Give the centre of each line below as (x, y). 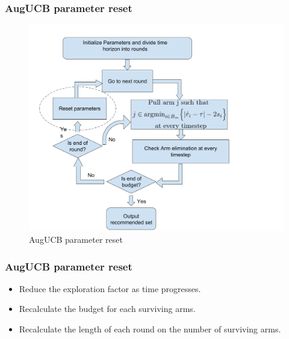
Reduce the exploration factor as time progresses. (110, 288)
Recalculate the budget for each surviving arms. (107, 309)
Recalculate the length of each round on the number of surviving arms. (150, 329)
